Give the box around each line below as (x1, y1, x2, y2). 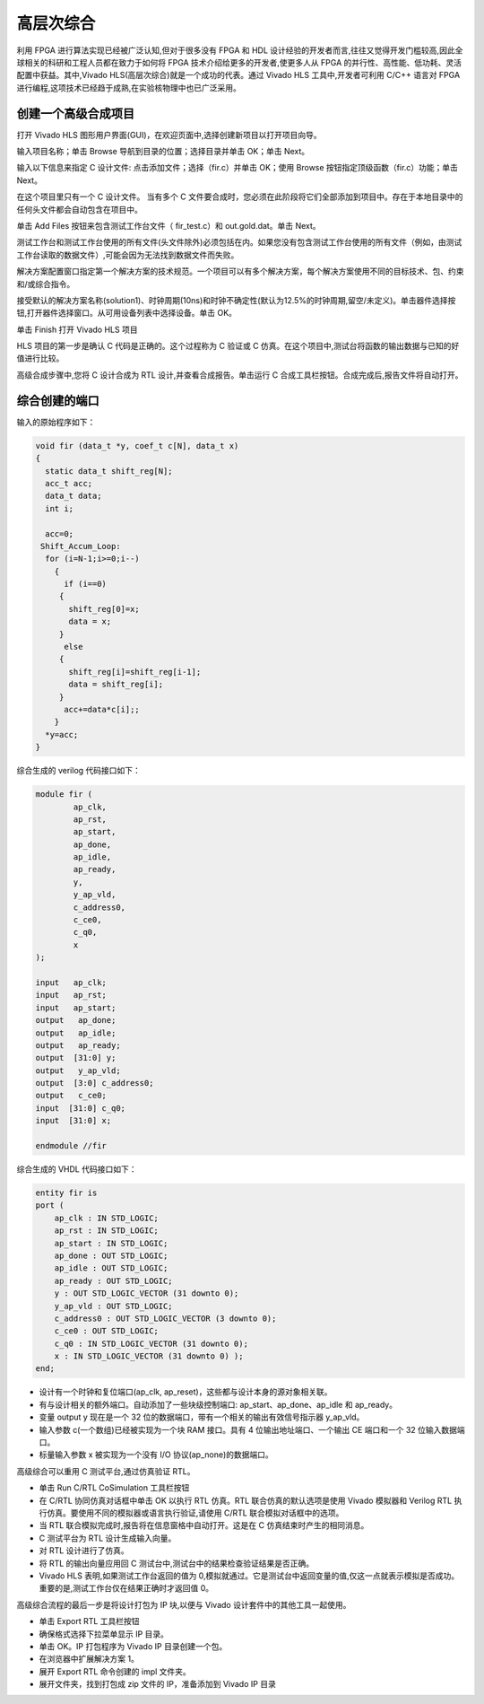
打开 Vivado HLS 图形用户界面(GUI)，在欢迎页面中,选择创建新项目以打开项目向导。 (16, 129, 322, 140)
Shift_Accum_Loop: (40, 541, 121, 551)
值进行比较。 (16, 353, 65, 363)
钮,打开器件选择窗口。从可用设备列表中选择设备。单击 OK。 (16, 308, 238, 319)
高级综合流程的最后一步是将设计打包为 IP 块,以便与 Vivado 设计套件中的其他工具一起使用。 (16, 1599, 351, 1610)
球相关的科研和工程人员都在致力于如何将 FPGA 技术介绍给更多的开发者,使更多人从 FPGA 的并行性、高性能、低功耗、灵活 (16, 57, 462, 67)
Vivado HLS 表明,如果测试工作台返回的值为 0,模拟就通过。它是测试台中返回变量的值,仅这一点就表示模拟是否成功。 (39, 1570, 460, 1581)
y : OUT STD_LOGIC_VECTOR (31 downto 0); (54, 1289, 239, 1298)
